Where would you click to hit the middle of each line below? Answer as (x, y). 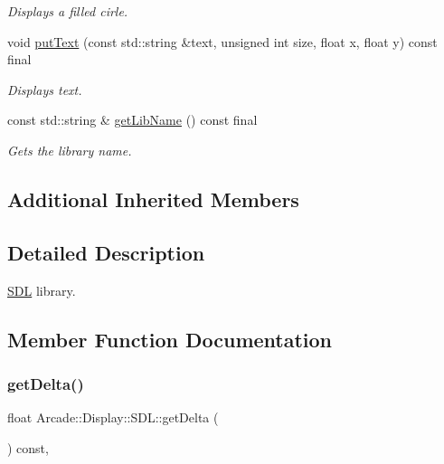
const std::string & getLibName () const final (132, 120)
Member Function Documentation (170, 339)
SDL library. (42, 290)
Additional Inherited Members (153, 199)
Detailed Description (106, 252)
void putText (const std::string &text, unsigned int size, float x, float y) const (222, 41)
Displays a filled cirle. (68, 11)
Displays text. (45, 89)
